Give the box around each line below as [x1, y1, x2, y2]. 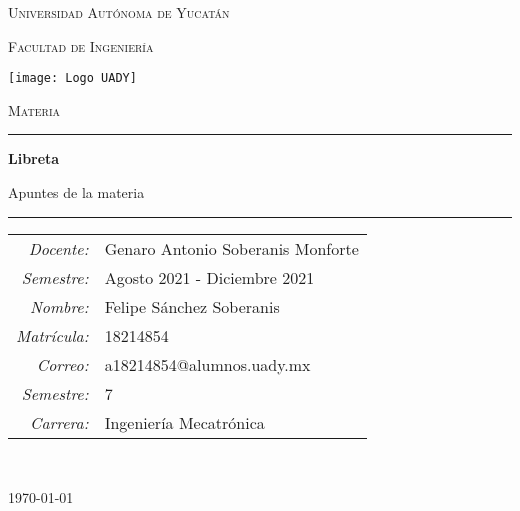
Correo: [36, 352, 89, 376]
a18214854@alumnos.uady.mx [104, 352, 311, 376]
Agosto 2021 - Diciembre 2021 [104, 265, 315, 289]
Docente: [28, 236, 89, 260]
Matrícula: [16, 323, 89, 347]
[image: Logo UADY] [8, 71, 137, 86]
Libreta [8, 148, 60, 169]
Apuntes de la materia [8, 182, 145, 203]
